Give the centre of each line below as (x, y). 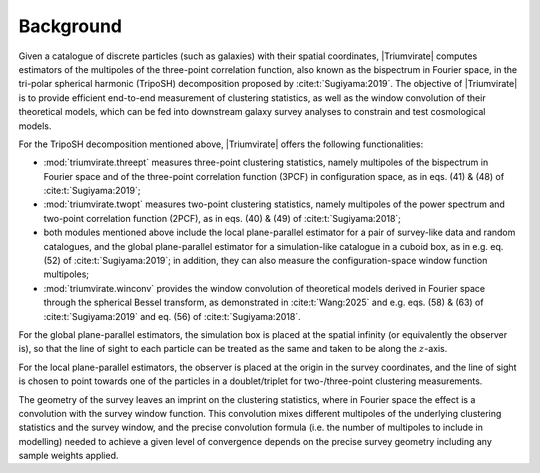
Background (70, 26)
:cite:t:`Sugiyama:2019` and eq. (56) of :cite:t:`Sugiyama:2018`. (172, 316)
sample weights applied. (68, 456)
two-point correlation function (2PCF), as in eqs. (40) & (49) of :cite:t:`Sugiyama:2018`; (222, 218)
